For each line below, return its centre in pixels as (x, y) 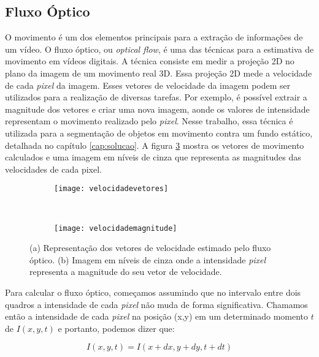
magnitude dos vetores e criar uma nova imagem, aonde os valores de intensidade (157, 109)
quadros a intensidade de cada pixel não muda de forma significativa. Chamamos (156, 304)
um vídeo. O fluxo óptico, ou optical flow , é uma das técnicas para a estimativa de (159, 49)
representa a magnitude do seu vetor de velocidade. (126, 272)
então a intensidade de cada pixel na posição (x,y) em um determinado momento (157, 316)
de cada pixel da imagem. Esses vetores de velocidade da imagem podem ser (148, 85)
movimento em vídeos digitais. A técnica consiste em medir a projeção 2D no (150, 61)
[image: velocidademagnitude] (116, 228)
